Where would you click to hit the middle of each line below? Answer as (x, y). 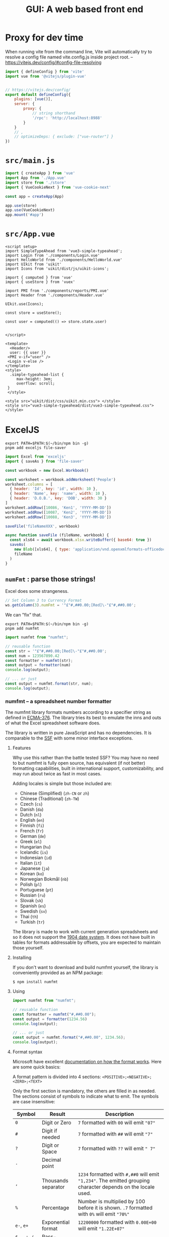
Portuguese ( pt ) (37, 890)
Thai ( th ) (29, 917)
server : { (25, 104)
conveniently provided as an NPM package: (58, 973)
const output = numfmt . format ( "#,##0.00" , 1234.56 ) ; (69, 1038)
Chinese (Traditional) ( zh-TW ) (50, 799)
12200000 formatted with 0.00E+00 (117, 1222)
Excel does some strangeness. (37, 591)
